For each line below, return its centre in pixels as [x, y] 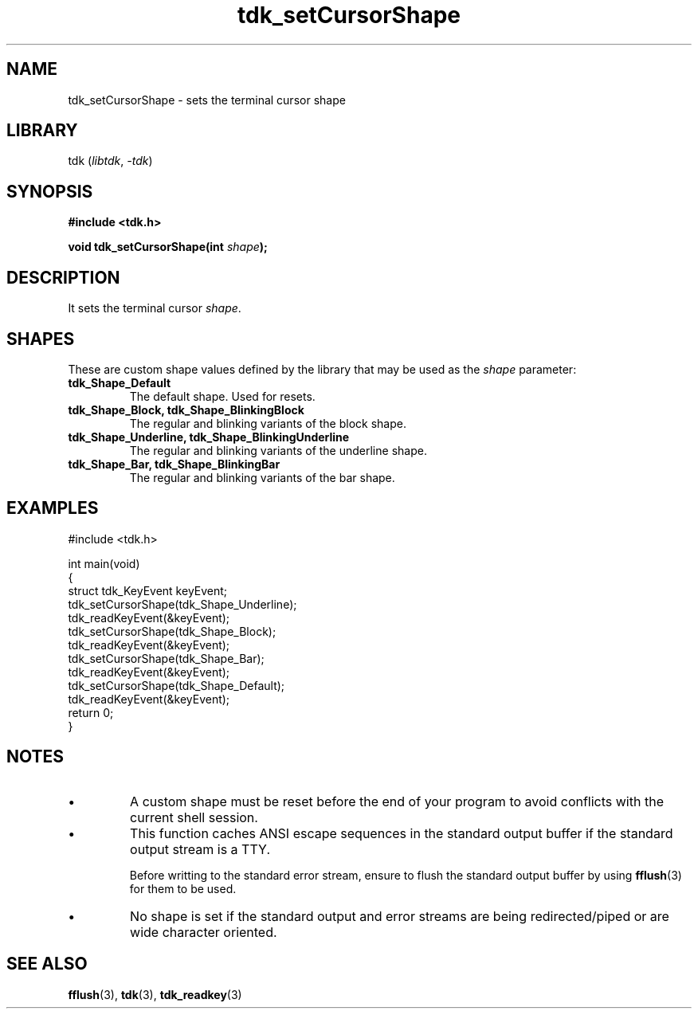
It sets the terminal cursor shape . [155, 308]
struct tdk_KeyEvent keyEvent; [148, 590]
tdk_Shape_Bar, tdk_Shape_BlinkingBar [174, 464]
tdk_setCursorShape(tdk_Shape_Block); [172, 631]
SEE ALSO [47, 964]
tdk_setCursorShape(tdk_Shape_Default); [176, 685]
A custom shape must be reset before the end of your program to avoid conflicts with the [397, 801]
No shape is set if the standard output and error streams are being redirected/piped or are [400, 916]
